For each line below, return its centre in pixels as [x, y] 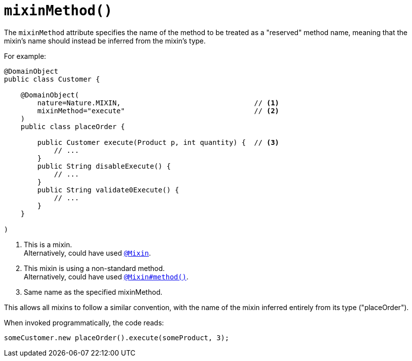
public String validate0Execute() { [108, 190]
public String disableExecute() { [104, 166]
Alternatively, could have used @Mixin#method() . [106, 276]
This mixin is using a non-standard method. [94, 268]
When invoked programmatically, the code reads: [84, 322]
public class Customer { [52, 79]
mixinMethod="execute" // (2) [158, 111]
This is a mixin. [48, 244]
